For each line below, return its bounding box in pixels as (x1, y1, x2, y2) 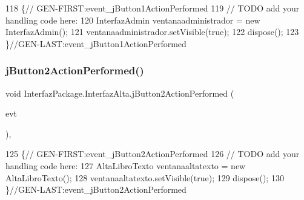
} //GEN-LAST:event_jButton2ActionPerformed (5, 183, 187, 196)
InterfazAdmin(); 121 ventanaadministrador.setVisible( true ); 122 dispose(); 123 (5, 25, 299, 38)
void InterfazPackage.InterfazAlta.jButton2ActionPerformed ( (5, 86, 234, 99)
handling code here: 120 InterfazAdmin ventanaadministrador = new (5, 13, 260, 26)
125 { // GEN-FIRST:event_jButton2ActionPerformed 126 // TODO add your (5, 147, 300, 160)
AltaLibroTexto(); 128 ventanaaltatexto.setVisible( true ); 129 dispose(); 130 (5, 171, 284, 184)
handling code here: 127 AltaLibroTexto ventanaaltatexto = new (5, 159, 246, 172)
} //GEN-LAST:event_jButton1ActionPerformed (5, 37, 187, 50)
